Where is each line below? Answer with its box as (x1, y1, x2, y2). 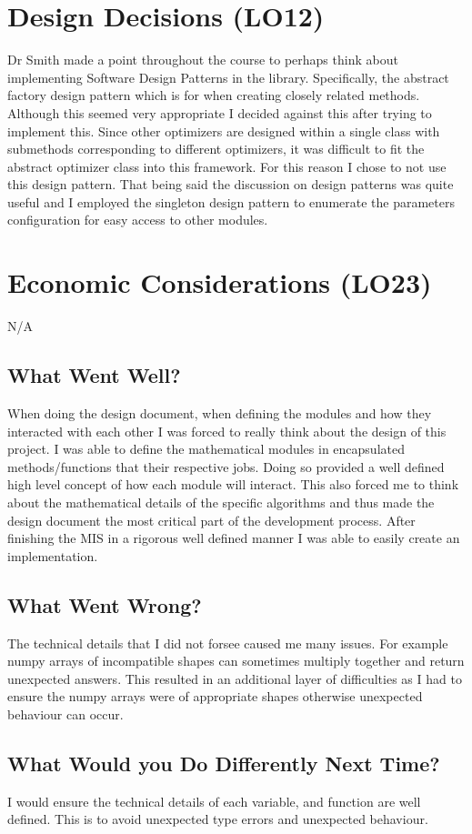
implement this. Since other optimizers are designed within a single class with (7, 121, 440, 140)
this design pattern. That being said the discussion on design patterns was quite (7, 175, 454, 194)
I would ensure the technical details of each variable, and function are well (7, 791, 421, 810)
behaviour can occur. (7, 704, 124, 723)
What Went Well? (7, 361, 181, 389)
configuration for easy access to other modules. (7, 210, 268, 229)
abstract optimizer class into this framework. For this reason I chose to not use (7, 156, 447, 176)
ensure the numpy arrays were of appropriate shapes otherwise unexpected (7, 687, 423, 706)
